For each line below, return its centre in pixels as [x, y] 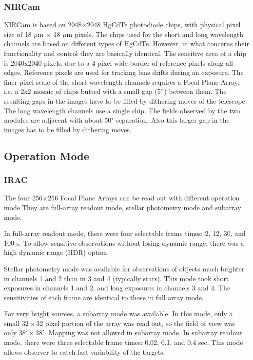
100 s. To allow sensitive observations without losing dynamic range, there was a [124, 243]
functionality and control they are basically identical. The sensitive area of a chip [125, 53]
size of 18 [18, 34]
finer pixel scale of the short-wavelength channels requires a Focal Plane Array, [122, 81]
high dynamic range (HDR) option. [57, 252]
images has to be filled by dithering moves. [68, 129]
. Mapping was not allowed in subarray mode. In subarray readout [144, 333]
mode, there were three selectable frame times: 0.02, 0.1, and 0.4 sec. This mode [124, 342]
